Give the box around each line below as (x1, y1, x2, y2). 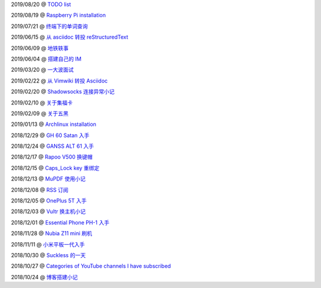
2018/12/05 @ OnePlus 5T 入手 (11, 197, 87, 204)
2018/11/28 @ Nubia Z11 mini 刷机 (11, 230, 92, 237)
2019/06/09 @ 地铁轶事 (11, 45, 69, 52)
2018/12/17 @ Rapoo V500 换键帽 (11, 153, 93, 160)
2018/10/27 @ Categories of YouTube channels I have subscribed (11, 262, 171, 270)
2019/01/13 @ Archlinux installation (11, 121, 96, 128)
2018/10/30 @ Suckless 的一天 (11, 251, 86, 258)
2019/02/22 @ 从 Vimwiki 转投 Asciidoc (11, 77, 108, 84)
